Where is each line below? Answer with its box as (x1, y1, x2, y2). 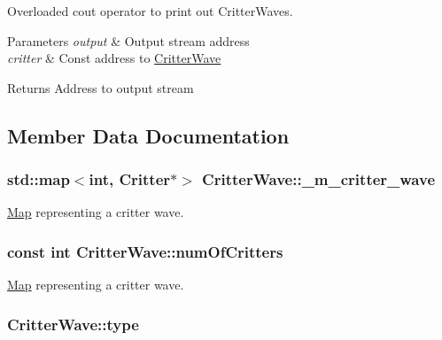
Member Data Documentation (7, 121, 290, 149)
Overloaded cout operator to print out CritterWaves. (7, 2, 293, 19)
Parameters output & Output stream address (7, 31, 250, 50)
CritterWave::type (7, 313, 139, 335)
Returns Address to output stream (7, 78, 194, 97)
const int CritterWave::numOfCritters (7, 240, 283, 262)
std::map (7, 168, 70, 190)
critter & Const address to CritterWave (7, 49, 221, 67)
